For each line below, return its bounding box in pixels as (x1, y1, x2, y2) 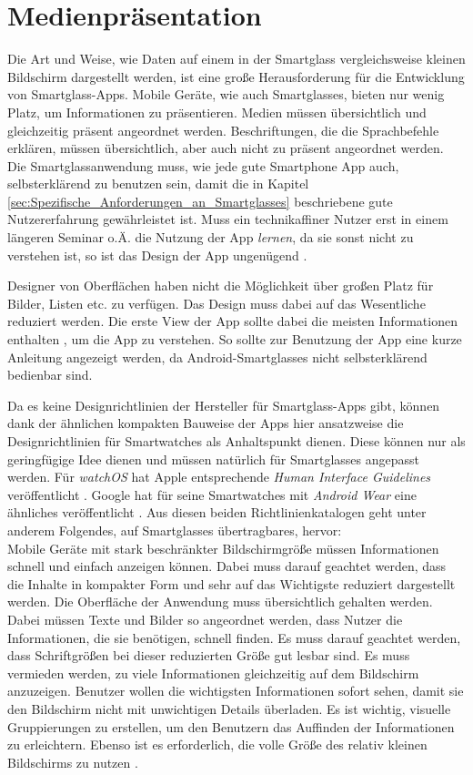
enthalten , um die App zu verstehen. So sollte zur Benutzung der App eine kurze (7, 330, 462, 349)
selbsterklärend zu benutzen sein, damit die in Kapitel (7, 174, 309, 193)
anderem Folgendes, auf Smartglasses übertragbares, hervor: (7, 520, 342, 539)
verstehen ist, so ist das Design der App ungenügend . (7, 245, 307, 264)
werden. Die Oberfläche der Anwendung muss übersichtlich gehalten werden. (7, 592, 433, 611)
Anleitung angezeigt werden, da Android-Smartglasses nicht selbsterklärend (7, 347, 428, 366)
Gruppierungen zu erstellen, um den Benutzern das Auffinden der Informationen (7, 717, 455, 736)
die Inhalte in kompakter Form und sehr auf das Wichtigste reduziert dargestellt (7, 574, 456, 593)
